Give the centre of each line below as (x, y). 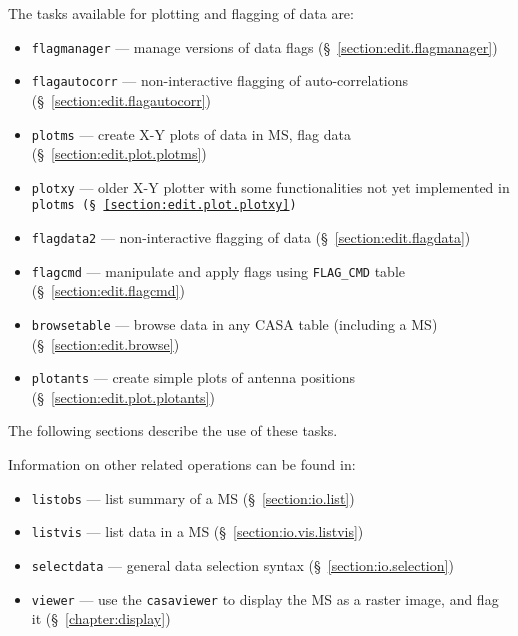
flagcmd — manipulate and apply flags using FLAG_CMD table (218, 270)
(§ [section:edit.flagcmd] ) (108, 290)
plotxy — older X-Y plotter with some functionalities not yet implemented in (270, 186)
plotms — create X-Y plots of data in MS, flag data (191, 133)
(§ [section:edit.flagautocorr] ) (121, 99)
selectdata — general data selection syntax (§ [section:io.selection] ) (242, 564)
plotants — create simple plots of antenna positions (193, 377)
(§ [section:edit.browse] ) (105, 343)
